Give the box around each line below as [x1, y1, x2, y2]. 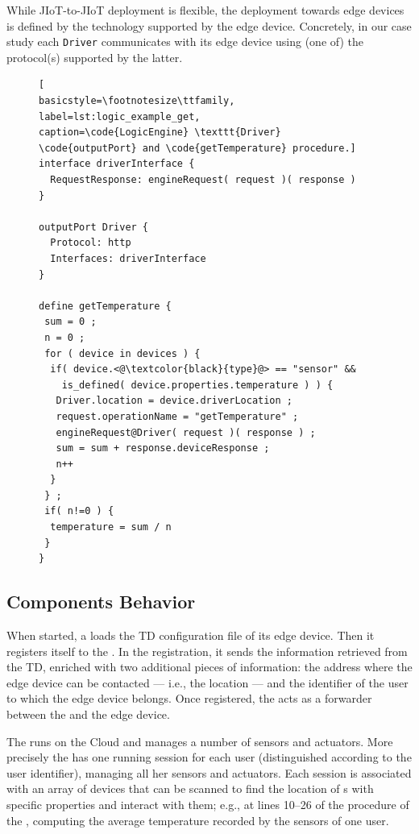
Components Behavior [6, 589, 196, 614]
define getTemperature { [39, 300, 172, 312]
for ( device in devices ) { [44, 347, 201, 359]
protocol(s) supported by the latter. [6, 48, 183, 65]
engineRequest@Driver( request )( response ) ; [56, 426, 316, 438]
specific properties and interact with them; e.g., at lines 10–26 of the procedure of [6, 795, 409, 812]
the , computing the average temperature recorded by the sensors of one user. [6, 811, 389, 828]
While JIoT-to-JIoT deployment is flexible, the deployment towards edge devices [6, 2, 404, 18]
